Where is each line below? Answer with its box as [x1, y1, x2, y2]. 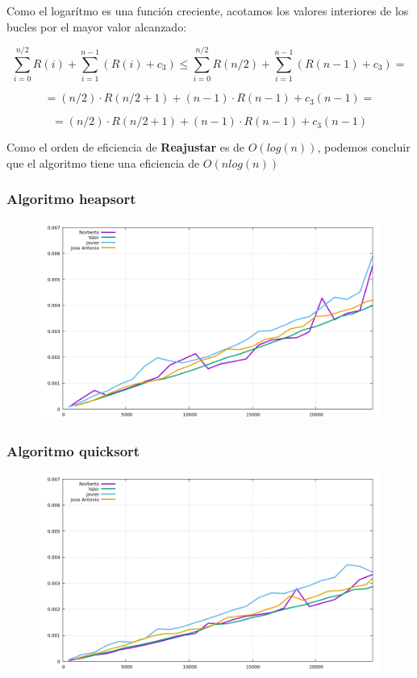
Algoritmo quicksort [6, 440, 140, 460]
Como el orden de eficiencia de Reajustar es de [6, 139, 245, 156]
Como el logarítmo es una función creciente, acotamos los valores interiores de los [6, 2, 409, 19]
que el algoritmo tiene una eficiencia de [6, 154, 200, 171]
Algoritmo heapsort [6, 189, 136, 209]
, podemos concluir [317, 139, 411, 156]
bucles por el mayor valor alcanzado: [6, 18, 187, 35]
